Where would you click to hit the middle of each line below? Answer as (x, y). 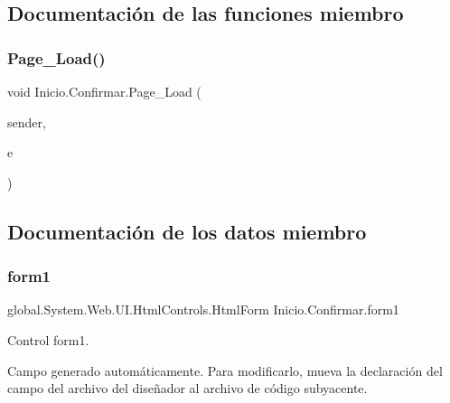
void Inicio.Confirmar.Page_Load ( (104, 91)
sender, (27, 122)
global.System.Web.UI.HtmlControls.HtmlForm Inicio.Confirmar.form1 (203, 309)
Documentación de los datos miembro (187, 231)
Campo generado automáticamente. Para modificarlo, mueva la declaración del (225, 370)
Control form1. (48, 339)
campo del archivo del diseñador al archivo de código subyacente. (187, 388)
